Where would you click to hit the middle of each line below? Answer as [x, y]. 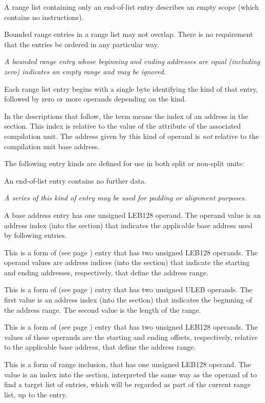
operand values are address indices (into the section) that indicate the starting [127, 262]
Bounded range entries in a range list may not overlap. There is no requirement [129, 34]
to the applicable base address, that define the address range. [100, 347]
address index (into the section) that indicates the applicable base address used [128, 225]
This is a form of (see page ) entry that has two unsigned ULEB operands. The [128, 289]
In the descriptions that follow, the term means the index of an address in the [126, 116]
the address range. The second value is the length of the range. [103, 309]
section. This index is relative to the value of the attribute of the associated [123, 126]
